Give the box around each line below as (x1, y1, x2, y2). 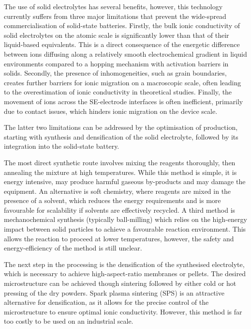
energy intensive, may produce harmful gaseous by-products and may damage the (4, 176, 246, 187)
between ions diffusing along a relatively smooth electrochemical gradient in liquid (4, 48, 247, 59)
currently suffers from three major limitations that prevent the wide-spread (4, 11, 226, 21)
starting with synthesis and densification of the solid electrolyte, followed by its (4, 131, 238, 141)
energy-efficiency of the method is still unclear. (4, 243, 142, 253)
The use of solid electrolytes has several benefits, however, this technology (4, 1, 223, 11)
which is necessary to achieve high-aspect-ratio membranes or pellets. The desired (4, 268, 246, 279)
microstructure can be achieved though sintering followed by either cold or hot (4, 278, 236, 288)
